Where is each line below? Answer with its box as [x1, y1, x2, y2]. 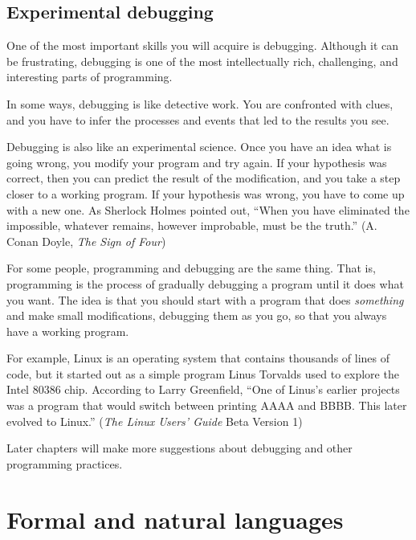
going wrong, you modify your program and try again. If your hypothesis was [6, 153, 387, 170]
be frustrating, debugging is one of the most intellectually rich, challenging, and [6, 52, 398, 69]
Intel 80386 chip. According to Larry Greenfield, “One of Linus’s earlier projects [6, 381, 400, 398]
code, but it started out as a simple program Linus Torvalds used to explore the [6, 365, 399, 382]
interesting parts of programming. [6, 68, 173, 85]
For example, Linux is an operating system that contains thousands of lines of [6, 350, 390, 366]
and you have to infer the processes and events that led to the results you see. [6, 111, 389, 128]
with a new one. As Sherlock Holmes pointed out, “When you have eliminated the [6, 201, 410, 218]
